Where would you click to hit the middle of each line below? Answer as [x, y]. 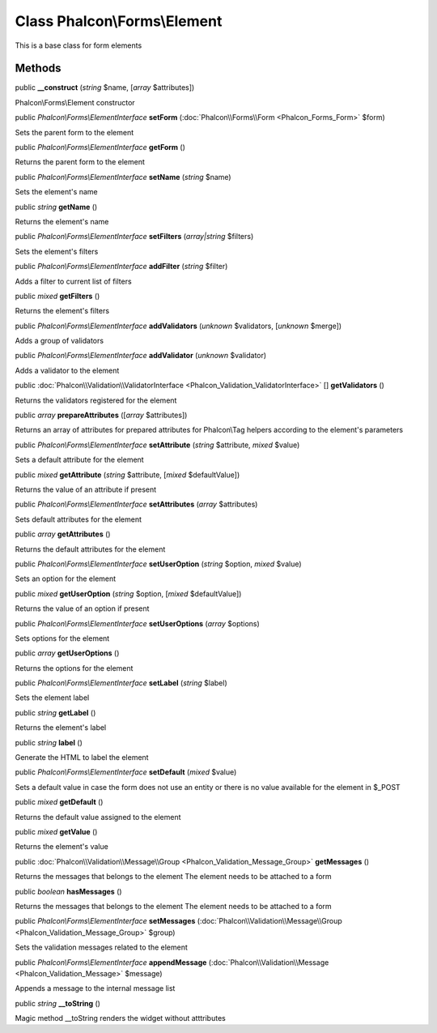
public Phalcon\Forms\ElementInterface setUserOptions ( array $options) [138, 623]
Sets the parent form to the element [74, 132]
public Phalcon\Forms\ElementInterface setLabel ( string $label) [121, 683]
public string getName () [56, 207]
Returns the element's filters [62, 311]
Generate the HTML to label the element [82, 758]
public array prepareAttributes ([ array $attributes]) [101, 415]
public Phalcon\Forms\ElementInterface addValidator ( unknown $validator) [141, 356]
